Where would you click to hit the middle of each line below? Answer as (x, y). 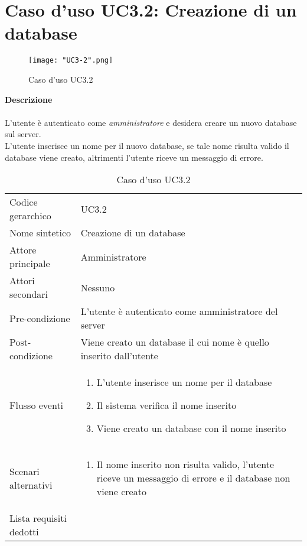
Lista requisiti (38, 518)
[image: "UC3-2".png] (71, 61)
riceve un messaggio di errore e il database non (193, 478)
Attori (22, 281)
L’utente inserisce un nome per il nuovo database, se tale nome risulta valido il (147, 145)
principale (30, 264)
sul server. (23, 134)
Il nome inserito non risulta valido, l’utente (185, 464)
